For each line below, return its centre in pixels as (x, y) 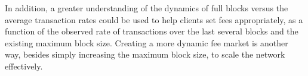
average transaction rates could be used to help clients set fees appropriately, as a (154, 19)
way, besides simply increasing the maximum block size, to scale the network (145, 54)
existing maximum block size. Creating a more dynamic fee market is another (147, 42)
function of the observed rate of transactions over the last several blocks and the (152, 31)
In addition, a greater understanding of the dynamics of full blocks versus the (147, 8)
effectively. (24, 66)
